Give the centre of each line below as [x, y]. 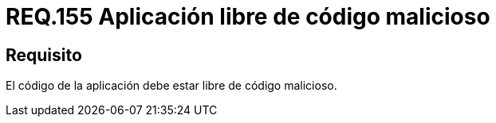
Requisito [44, 55]
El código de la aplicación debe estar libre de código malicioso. [171, 86]
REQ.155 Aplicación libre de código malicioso [248, 17]
